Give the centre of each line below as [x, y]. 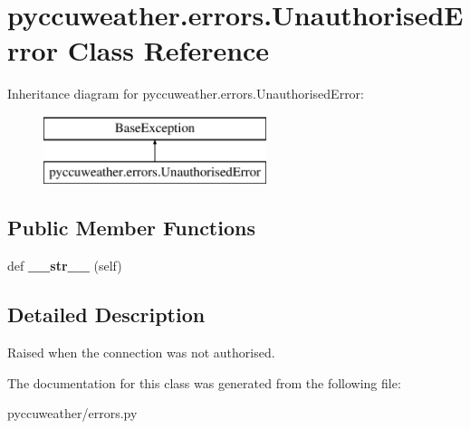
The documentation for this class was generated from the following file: [204, 382]
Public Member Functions [131, 228]
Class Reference [168, 50]
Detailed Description [106, 315]
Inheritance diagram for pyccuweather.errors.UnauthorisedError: [186, 94]
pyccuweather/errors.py [72, 413]
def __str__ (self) [65, 266]
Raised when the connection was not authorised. [141, 353]
